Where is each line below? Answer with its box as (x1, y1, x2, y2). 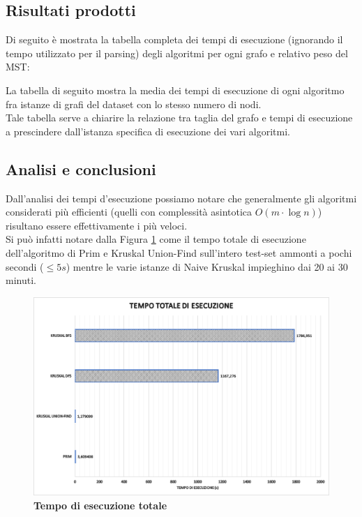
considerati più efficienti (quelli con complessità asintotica (6, 204, 252, 219)
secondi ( (6, 259, 44, 274)
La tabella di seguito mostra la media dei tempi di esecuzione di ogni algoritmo (6, 82, 345, 97)
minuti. (6, 273, 36, 287)
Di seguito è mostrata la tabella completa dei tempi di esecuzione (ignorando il (6, 32, 343, 47)
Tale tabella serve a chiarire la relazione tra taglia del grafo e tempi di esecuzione (6, 110, 353, 125)
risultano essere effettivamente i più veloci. (6, 218, 188, 232)
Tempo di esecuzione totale (33, 497, 167, 512)
